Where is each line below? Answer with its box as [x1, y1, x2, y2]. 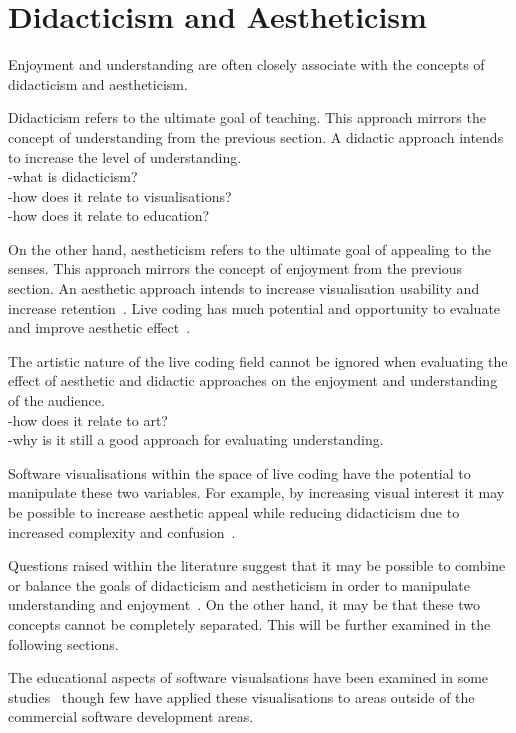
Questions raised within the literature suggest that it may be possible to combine [8, 555, 506, 576]
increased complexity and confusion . [8, 521, 236, 542]
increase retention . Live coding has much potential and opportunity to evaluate [8, 297, 501, 318]
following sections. [8, 633, 119, 654]
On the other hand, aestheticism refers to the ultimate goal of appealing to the [8, 238, 491, 259]
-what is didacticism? [8, 166, 138, 187]
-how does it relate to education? [8, 205, 210, 226]
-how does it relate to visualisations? [8, 185, 232, 206]
